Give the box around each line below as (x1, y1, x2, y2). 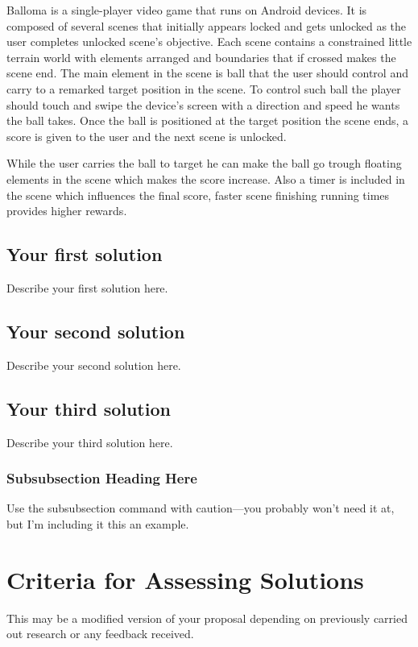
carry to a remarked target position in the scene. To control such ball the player (6, 80, 401, 97)
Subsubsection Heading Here (6, 468, 197, 488)
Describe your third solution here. (6, 433, 173, 450)
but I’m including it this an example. (6, 515, 189, 532)
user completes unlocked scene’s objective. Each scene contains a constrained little (6, 33, 412, 50)
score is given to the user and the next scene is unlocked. (6, 127, 287, 144)
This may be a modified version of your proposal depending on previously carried (6, 609, 408, 626)
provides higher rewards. (6, 202, 127, 219)
